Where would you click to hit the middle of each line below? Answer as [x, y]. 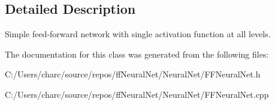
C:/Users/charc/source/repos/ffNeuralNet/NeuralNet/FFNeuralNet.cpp [137, 94]
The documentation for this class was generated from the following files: [137, 54]
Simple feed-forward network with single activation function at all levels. [138, 34]
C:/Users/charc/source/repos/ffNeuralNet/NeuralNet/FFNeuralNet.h [133, 74]
